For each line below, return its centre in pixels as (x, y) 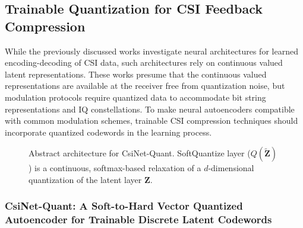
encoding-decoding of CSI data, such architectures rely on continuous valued (144, 62)
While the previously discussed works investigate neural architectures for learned (151, 51)
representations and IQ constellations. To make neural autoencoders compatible (150, 109)
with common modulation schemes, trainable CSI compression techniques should (151, 121)
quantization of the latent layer (85, 179)
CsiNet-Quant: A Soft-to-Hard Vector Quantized (124, 206)
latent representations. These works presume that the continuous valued (136, 74)
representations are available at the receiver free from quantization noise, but (145, 86)
